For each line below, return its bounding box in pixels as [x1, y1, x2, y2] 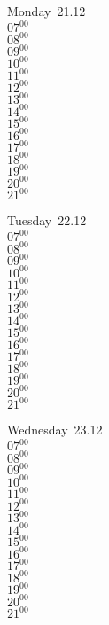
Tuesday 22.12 [7, 211, 87, 230]
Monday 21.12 [7, 2, 86, 20]
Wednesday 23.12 [7, 420, 103, 439]
